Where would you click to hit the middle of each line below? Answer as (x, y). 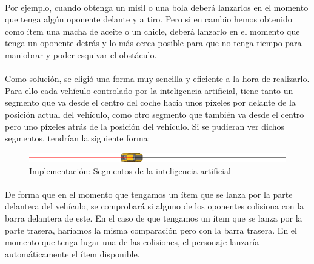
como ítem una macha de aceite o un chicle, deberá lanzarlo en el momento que (152, 31)
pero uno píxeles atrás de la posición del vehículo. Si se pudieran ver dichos (145, 126)
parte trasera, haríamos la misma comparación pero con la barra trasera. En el (151, 230)
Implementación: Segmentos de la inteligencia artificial (130, 170)
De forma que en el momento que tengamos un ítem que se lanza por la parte (149, 194)
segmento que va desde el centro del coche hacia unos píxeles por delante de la (150, 102)
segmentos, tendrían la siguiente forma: (78, 138)
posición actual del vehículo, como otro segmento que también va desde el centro (155, 114)
